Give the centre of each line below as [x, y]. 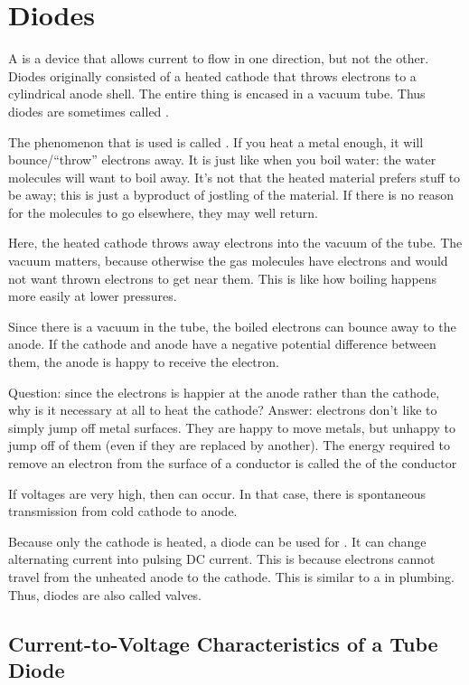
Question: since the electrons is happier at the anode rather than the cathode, [224, 392]
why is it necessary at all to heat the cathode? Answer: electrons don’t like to [223, 410]
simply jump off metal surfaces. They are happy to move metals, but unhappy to [232, 427]
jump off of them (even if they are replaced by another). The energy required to [230, 445]
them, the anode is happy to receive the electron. [144, 362]
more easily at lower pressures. [93, 296]
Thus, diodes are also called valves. [105, 594]
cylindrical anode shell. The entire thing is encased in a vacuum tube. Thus [217, 94]
